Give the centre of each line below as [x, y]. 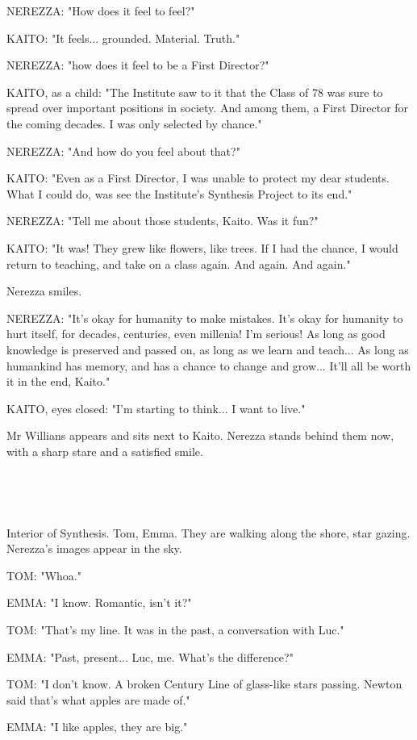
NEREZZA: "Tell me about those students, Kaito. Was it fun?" [163, 221]
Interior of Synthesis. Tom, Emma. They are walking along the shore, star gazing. [208, 532]
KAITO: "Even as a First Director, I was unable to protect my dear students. [198, 178]
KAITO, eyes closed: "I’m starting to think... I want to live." [156, 408]
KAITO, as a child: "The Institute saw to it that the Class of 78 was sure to [195, 92]
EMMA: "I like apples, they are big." [97, 727]
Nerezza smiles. [44, 291]
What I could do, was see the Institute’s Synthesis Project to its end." [179, 193]
